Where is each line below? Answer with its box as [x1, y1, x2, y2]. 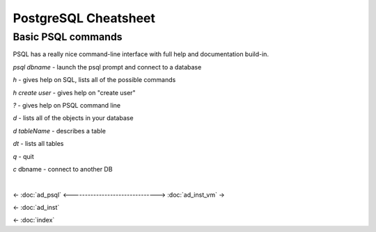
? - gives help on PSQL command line [13, 101, 121, 109]
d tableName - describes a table [13, 126, 106, 135]
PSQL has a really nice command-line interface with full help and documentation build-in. [13, 50, 269, 58]
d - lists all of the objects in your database [13, 114, 134, 122]
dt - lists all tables [13, 140, 64, 148]
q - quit [13, 152, 34, 160]
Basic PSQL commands [13, 31, 123, 43]
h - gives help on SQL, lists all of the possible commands [13, 76, 176, 84]
